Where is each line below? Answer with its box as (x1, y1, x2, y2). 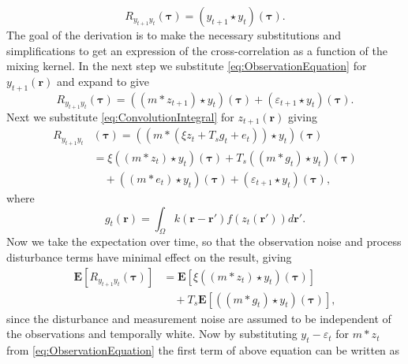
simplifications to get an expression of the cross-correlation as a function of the (6, 42, 387, 58)
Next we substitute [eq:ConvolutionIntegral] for (6, 108, 234, 124)
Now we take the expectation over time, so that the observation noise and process (6, 233, 402, 250)
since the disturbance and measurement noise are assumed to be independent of (6, 310, 391, 326)
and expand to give (56, 72, 150, 89)
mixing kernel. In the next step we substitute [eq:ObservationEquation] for (6, 58, 367, 74)
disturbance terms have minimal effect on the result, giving (6, 248, 292, 265)
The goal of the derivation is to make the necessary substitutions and (6, 27, 342, 43)
